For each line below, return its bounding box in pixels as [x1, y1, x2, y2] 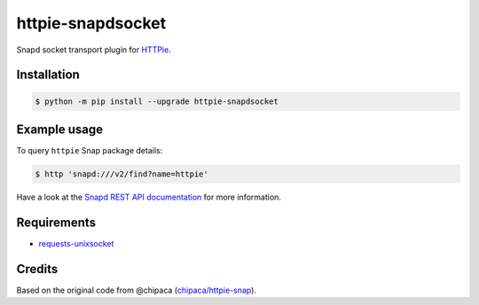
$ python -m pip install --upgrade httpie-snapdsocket [35, 96, 279, 106]
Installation [16, 67, 80, 82]
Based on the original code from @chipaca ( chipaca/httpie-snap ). [16, 285, 257, 295]
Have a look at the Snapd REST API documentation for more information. [16, 192, 281, 203]
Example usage [16, 121, 104, 137]
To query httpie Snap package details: [16, 145, 163, 156]
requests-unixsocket [38, 238, 114, 248]
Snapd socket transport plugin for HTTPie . [16, 44, 172, 55]
